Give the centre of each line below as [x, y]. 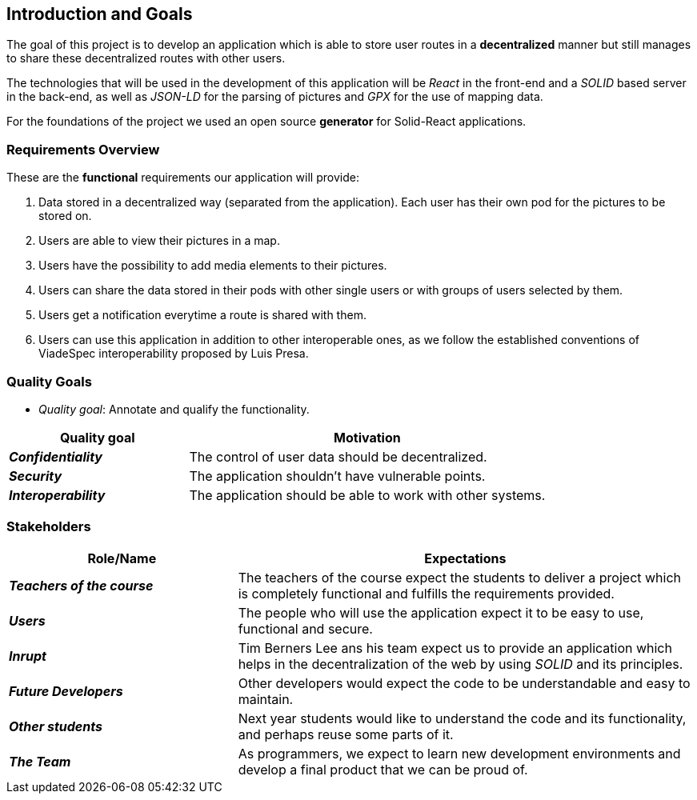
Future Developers [66, 691]
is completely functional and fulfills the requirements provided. [426, 593]
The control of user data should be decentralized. [338, 456]
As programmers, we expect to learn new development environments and [459, 753]
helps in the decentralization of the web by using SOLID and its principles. [461, 664]
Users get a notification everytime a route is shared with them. [202, 315]
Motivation [367, 437]
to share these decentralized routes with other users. [146, 58]
